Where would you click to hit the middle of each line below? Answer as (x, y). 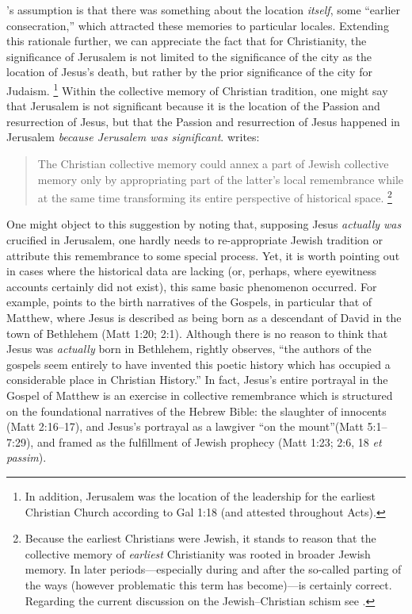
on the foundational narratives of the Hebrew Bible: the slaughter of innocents (196, 411)
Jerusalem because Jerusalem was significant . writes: (133, 137)
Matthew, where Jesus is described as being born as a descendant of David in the (204, 317)
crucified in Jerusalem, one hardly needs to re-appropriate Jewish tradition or (195, 240)
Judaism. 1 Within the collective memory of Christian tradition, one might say (197, 89)
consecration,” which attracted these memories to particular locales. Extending (198, 25)
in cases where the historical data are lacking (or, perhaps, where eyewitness (191, 271)
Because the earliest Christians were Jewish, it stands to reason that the (200, 538)
